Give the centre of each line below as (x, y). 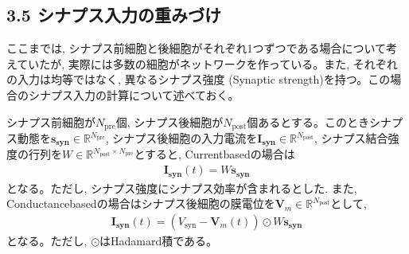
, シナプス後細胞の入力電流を (181, 138)
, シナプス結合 (351, 138)
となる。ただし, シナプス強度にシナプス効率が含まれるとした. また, (182, 188)
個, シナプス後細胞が (169, 121)
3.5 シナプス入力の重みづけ (114, 15)
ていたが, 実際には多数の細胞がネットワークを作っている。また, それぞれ (207, 63)
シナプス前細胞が (51, 121)
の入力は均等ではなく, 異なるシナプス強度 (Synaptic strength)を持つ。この (199, 79)
